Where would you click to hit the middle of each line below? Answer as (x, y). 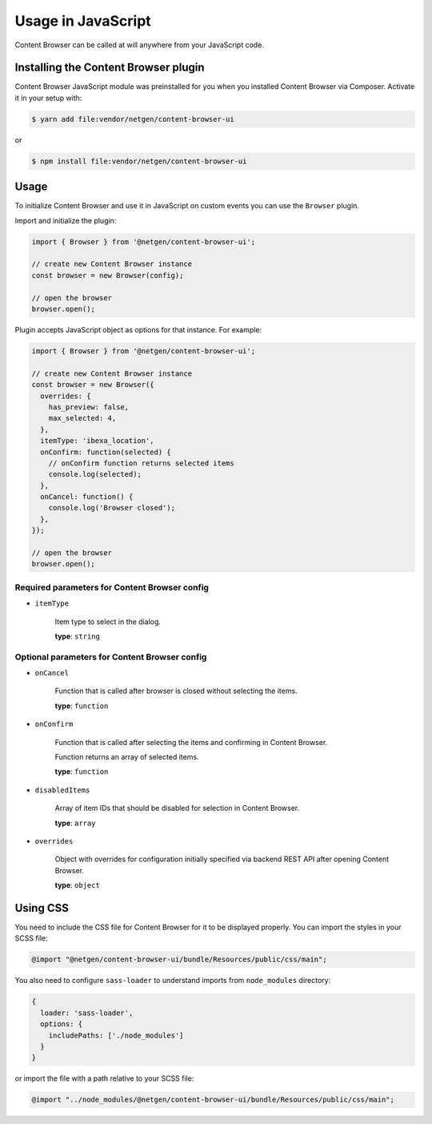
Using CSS (42, 908)
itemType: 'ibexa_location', (98, 441)
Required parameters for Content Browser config (112, 587)
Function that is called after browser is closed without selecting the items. (176, 691)
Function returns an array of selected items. (127, 757)
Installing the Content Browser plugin (110, 68)
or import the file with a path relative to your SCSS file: (104, 1078)
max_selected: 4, (82, 418)
